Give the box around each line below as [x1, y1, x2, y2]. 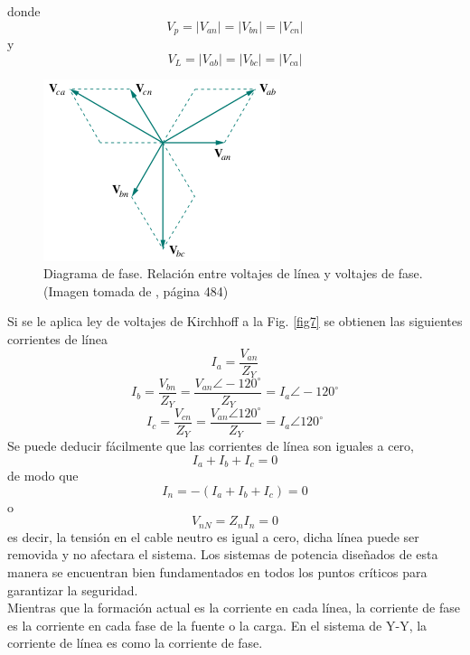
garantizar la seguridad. [7, 580, 138, 599]
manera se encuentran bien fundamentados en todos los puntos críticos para [7, 563, 428, 582]
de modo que [7, 466, 79, 485]
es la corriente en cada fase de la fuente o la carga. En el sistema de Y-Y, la [7, 615, 428, 634]
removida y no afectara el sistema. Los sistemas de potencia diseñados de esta [7, 545, 438, 564]
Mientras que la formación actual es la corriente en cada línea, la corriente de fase [7, 598, 460, 617]
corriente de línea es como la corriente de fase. [7, 633, 263, 652]
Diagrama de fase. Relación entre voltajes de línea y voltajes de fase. [43, 264, 423, 283]
